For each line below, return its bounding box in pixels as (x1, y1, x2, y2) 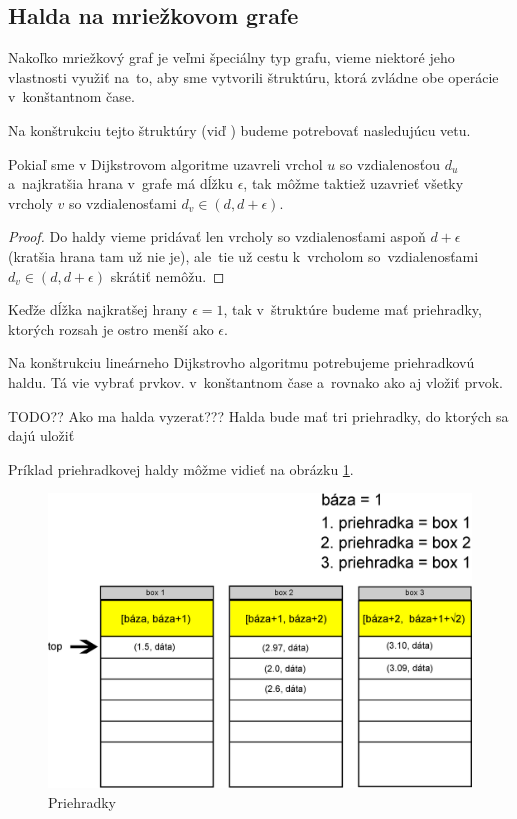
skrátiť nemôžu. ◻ (110, 265, 225, 286)
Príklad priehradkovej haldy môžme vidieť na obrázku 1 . (8, 458, 354, 479)
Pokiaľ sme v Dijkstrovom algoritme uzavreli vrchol (8, 153, 323, 174)
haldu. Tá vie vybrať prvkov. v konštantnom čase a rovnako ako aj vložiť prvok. (8, 371, 504, 392)
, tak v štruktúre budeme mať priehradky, (223, 299, 482, 320)
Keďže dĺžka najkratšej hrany (8, 299, 188, 320)
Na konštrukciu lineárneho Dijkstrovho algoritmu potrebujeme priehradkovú (8, 352, 475, 373)
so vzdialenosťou (339, 153, 440, 174)
